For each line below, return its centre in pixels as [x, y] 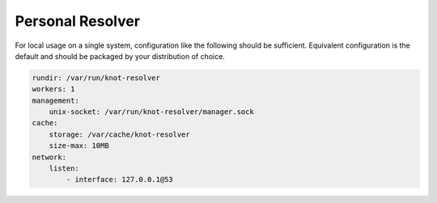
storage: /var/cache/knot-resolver [119, 134]
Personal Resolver [78, 21]
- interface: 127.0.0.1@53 [119, 180]
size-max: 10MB [79, 146]
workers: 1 [53, 89]
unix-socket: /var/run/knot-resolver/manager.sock [151, 112]
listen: [64, 169]
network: [49, 157]
